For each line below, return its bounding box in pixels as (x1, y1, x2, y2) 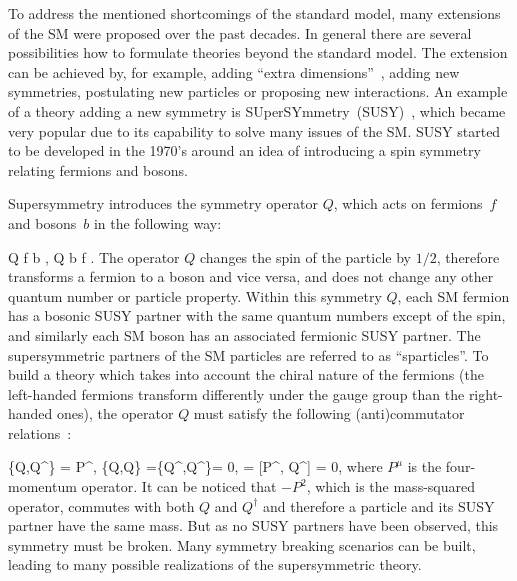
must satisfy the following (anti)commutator (193, 403, 465, 424)
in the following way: (93, 212, 222, 233)
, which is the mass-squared (306, 476, 475, 497)
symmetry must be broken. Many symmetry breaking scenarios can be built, (8, 534, 476, 555)
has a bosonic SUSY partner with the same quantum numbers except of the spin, (8, 305, 506, 326)
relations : (8, 422, 72, 443)
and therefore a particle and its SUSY (262, 495, 495, 516)
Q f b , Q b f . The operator (8, 246, 180, 267)
